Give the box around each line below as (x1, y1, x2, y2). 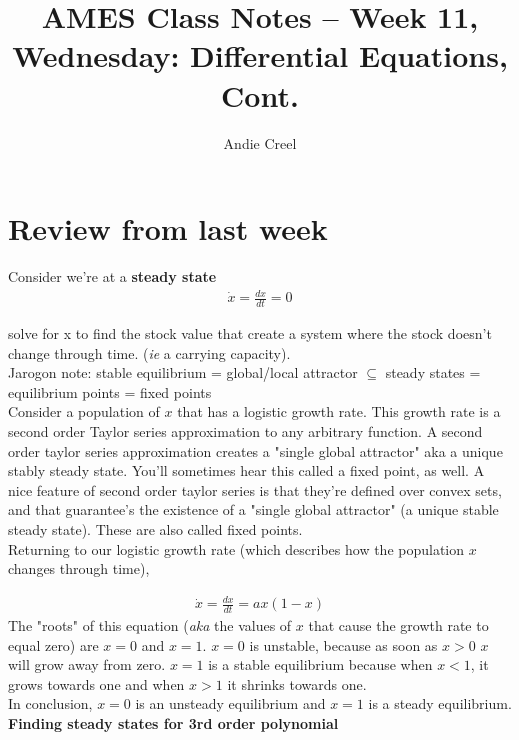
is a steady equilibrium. (368, 693, 512, 714)
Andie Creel (223, 132, 297, 153)
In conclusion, (8, 693, 93, 714)
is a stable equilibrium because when (208, 654, 433, 675)
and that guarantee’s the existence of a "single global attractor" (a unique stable (8, 499, 499, 520)
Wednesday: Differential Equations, (12, 35, 508, 76)
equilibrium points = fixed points (8, 381, 212, 402)
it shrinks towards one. (227, 673, 367, 694)
